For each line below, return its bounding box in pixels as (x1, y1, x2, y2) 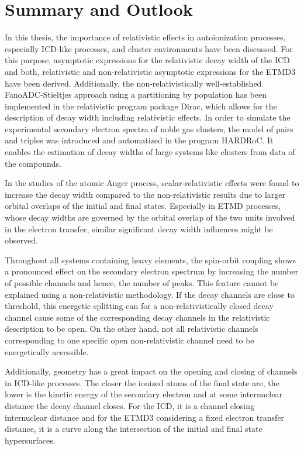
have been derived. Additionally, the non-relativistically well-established (5, 77, 262, 89)
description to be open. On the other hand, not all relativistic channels (5, 322, 258, 335)
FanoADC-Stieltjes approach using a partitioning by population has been (5, 88, 267, 101)
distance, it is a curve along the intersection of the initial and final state (5, 422, 262, 435)
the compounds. (5, 157, 61, 169)
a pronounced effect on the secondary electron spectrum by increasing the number (5, 265, 299, 277)
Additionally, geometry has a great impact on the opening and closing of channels (5, 365, 298, 377)
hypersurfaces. (5, 434, 56, 446)
